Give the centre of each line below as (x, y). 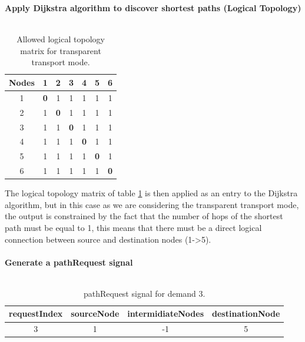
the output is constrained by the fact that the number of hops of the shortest (144, 216)
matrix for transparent (61, 50)
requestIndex (36, 313)
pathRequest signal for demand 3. (144, 293)
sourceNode (95, 313)
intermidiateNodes (166, 313)
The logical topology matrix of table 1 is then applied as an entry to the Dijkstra (151, 193)
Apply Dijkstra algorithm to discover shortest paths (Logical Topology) (153, 8)
